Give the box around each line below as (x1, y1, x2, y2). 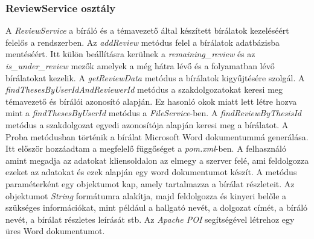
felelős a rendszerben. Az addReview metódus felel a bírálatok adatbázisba (5, 36, 280, 48)
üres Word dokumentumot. (5, 225, 105, 237)
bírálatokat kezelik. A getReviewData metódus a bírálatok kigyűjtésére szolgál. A (5, 71, 305, 84)
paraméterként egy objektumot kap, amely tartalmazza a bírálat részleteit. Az (5, 177, 295, 190)
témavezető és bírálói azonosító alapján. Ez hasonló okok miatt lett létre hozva (5, 95, 297, 107)
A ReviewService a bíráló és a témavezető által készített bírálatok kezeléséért (5, 24, 289, 37)
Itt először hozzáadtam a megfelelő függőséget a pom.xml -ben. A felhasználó (5, 142, 286, 155)
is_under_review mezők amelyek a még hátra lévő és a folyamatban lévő (5, 60, 275, 72)
